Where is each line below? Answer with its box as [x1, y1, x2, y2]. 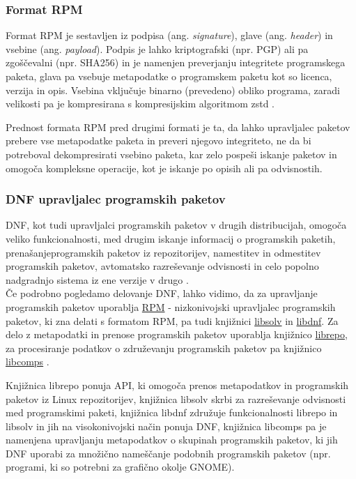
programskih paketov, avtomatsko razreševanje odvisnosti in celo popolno [6, 259, 319, 273]
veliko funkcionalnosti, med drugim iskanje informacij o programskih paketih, [6, 231, 336, 245]
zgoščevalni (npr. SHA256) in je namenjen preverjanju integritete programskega [6, 55, 346, 70]
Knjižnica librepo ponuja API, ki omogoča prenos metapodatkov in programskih [6, 377, 349, 392]
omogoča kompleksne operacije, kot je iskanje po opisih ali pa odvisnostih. [6, 160, 323, 175]
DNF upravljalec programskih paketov [6, 190, 226, 208]
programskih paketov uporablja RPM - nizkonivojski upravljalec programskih [6, 299, 336, 314]
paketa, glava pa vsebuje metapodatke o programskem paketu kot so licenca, [6, 69, 332, 83]
